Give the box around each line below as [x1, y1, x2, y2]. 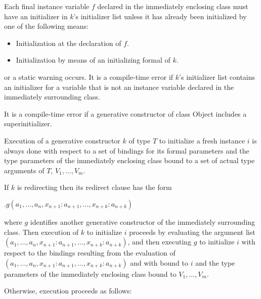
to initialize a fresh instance [159, 135, 245, 145]
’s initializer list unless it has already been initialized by [73, 11, 247, 21]
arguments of [4, 165, 45, 175]
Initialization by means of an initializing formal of [16, 55, 170, 65]
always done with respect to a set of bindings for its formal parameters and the [4, 145, 249, 156]
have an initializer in [4, 11, 68, 21]
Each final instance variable [4, 1, 90, 11]
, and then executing [127, 236, 192, 247]
